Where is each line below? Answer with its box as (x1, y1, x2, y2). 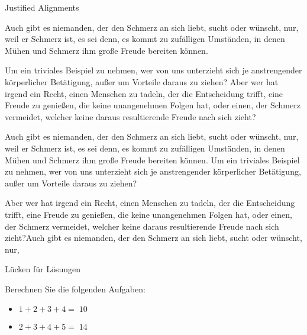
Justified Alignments (5, 1, 79, 13)
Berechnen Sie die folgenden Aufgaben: (5, 282, 146, 295)
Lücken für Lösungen (5, 263, 81, 275)
